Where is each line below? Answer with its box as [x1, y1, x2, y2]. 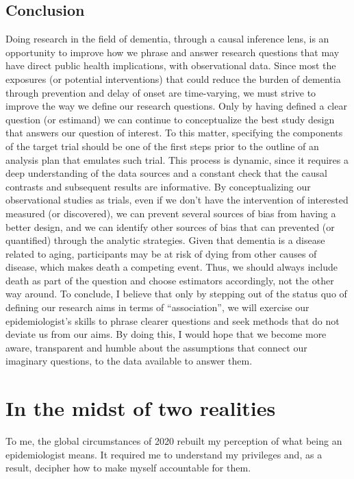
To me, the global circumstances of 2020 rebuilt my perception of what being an [5, 434, 342, 448]
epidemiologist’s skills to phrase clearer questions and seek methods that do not [5, 313, 340, 328]
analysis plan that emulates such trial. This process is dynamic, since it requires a [5, 152, 349, 167]
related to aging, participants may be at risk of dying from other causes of [5, 246, 317, 260]
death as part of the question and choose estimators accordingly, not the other [5, 273, 334, 287]
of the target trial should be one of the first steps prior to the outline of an [5, 138, 319, 153]
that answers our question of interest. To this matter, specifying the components [5, 125, 343, 140]
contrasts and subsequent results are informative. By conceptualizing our [5, 179, 311, 193]
